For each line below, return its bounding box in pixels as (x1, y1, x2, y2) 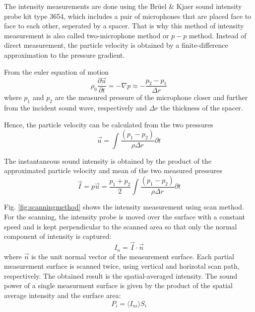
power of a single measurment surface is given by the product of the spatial (4, 280, 233, 291)
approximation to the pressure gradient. (4, 49, 125, 60)
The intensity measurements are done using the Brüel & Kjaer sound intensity (4, 1, 242, 11)
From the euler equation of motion (4, 66, 109, 77)
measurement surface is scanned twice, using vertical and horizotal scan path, (4, 261, 240, 271)
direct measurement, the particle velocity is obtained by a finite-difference (4, 40, 228, 50)
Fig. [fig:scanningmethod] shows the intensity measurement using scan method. (4, 202, 244, 212)
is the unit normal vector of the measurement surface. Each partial (31, 251, 234, 261)
